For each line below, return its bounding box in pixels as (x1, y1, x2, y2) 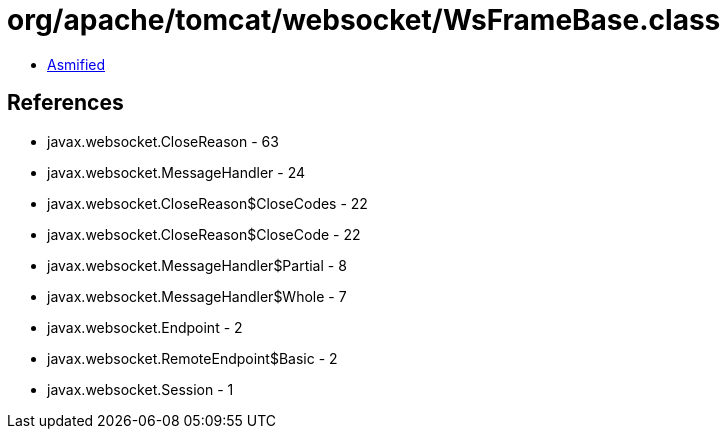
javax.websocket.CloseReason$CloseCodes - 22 (47, 194, 368, 212)
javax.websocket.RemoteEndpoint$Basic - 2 (47, 349, 338, 367)
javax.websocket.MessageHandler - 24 (47, 163, 306, 181)
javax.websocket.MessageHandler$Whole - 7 (47, 287, 347, 305)
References (7, 90, 124, 116)
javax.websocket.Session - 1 (47, 380, 234, 398)
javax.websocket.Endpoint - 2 (47, 318, 243, 336)
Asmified (47, 55, 106, 73)
